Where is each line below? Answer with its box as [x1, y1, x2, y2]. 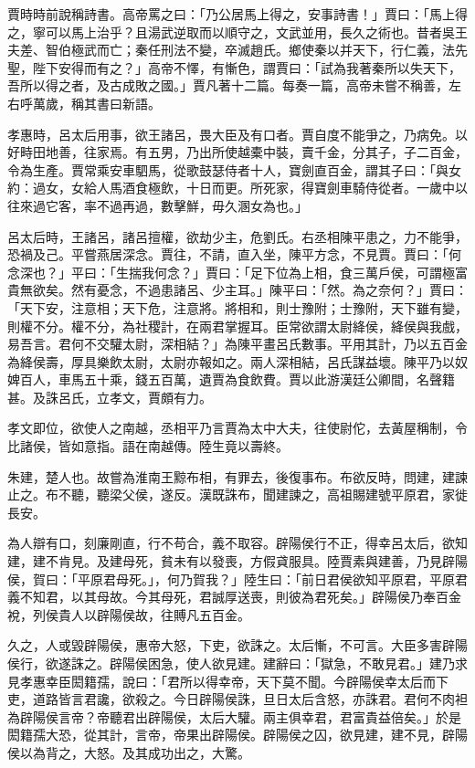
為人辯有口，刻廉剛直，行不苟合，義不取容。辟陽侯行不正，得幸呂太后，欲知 [7, 533, 468, 552]
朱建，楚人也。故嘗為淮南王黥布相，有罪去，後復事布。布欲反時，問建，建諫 [7, 467, 468, 486]
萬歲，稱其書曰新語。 [32, 93, 161, 112]
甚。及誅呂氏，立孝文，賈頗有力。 [7, 387, 212, 406]
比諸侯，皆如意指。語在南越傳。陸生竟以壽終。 [7, 437, 289, 456]
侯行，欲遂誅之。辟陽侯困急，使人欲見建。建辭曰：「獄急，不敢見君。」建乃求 [7, 654, 468, 672]
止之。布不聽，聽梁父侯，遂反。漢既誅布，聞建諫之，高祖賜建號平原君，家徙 [7, 485, 468, 504]
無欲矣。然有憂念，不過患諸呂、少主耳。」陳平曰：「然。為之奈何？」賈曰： [19, 280, 468, 300]
